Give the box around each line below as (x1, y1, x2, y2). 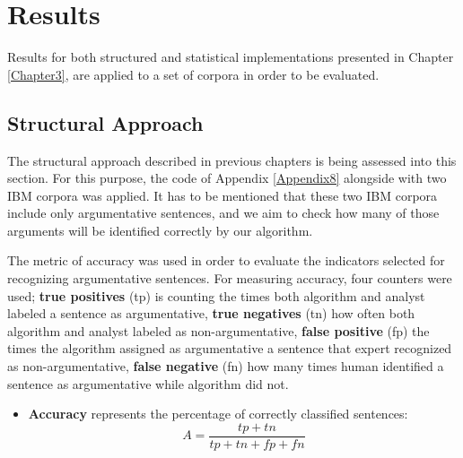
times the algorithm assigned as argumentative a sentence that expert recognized (7, 339, 452, 358)
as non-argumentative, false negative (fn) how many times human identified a (7, 357, 444, 376)
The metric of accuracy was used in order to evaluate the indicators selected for (7, 251, 445, 270)
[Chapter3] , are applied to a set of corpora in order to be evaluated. (7, 65, 380, 83)
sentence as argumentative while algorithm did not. (7, 374, 289, 393)
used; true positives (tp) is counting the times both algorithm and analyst (7, 286, 425, 305)
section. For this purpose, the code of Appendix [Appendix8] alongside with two (7, 169, 447, 187)
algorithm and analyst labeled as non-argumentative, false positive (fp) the (7, 321, 430, 340)
